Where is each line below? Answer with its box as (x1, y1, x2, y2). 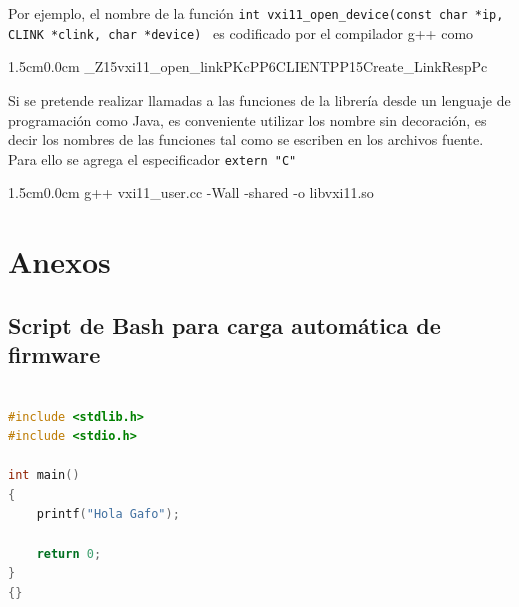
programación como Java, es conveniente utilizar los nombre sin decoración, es (8, 109, 487, 130)
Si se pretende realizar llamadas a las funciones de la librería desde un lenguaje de (8, 89, 511, 110)
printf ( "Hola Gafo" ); (36, 507, 180, 522)
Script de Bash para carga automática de (8, 309, 441, 340)
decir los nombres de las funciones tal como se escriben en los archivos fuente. (8, 129, 484, 150)
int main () (8, 468, 80, 483)
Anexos (8, 241, 111, 282)
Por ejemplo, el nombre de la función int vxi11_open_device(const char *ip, (8, 3, 504, 23)
